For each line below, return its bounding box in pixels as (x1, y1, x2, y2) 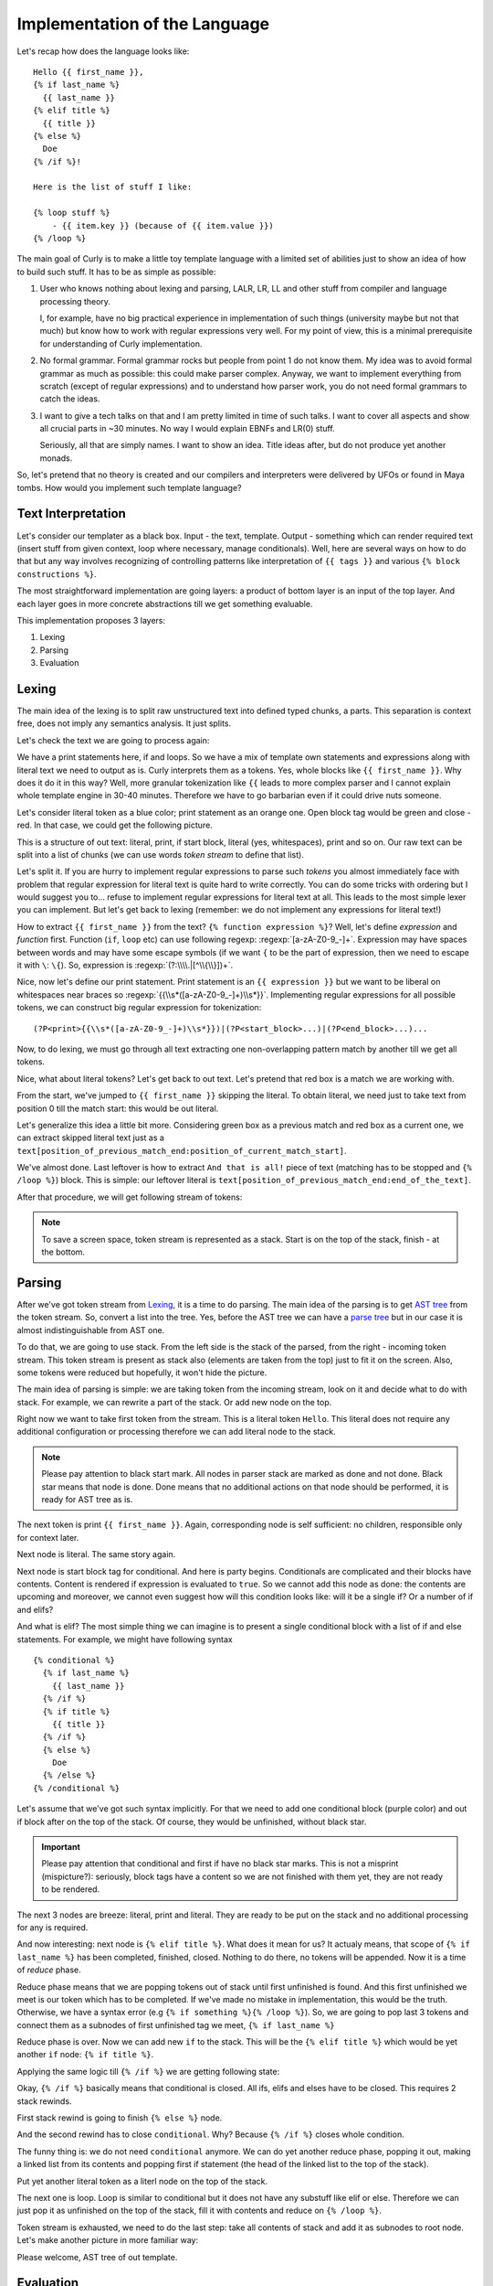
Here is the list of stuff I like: (33, 182, 193, 192)
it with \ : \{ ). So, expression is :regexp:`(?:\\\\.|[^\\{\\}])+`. (16, 960, 234, 971)
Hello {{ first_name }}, (33, 67, 144, 77)
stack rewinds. (16, 2095, 72, 2107)
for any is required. (16, 1921, 89, 1933)
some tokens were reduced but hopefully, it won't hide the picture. (16, 1367, 267, 1378)
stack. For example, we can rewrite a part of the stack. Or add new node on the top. (16, 1396, 332, 1407)
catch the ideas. (39, 393, 100, 404)
